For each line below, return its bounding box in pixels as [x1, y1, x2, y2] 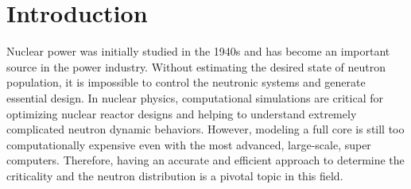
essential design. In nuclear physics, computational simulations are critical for [6, 89, 383, 106]
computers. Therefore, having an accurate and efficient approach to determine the [6, 152, 405, 168]
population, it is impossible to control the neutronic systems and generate [6, 74, 366, 91]
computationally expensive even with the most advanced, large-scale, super [6, 136, 371, 152]
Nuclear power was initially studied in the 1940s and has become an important [6, 43, 390, 60]
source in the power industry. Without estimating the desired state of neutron [6, 58, 386, 75]
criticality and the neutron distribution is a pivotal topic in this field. [6, 167, 343, 183]
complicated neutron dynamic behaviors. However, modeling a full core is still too [6, 121, 405, 137]
